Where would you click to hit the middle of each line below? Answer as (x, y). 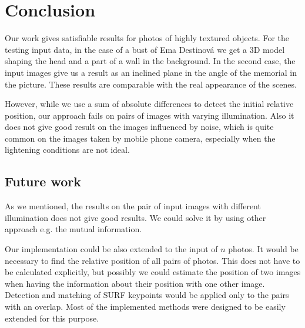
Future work (43, 181)
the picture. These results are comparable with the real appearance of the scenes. (151, 84)
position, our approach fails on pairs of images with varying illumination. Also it (150, 115)
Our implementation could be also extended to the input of (111, 249)
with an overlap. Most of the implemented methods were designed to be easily (145, 307)
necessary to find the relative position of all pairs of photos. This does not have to (152, 260)
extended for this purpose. (52, 318)
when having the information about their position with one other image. (135, 283)
